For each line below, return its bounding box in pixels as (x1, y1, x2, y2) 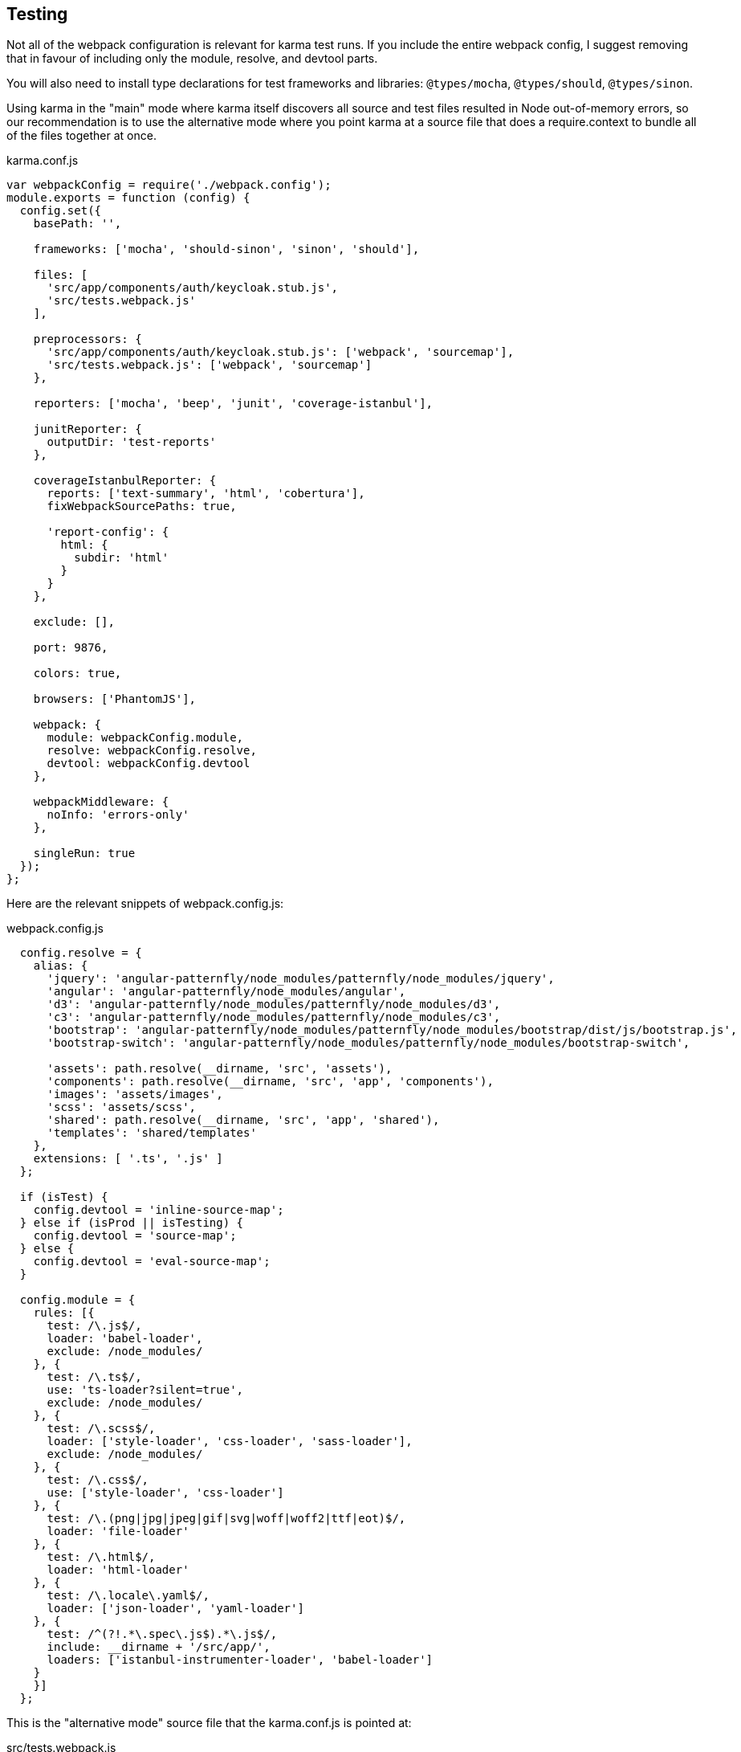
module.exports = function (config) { (6, 191, 250, 205)
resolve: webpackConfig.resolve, (47, 744, 257, 758)
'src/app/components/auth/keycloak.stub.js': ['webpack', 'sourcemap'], (47, 345, 515, 359)
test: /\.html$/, (47, 1550, 156, 1564)
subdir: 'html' (74, 551, 169, 565)
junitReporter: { (33, 423, 142, 436)
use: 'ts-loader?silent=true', (47, 1383, 244, 1397)
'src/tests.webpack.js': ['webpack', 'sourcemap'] (47, 358, 373, 372)
